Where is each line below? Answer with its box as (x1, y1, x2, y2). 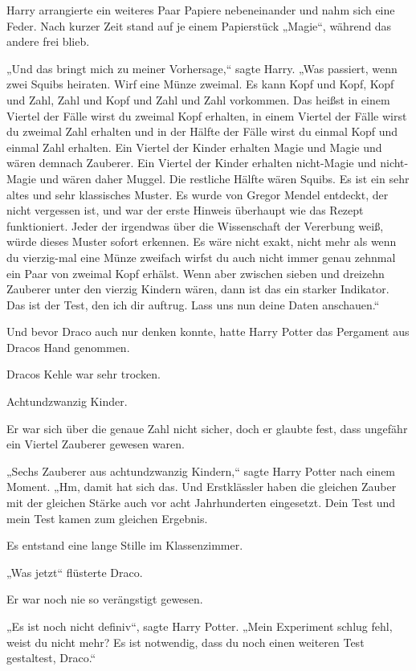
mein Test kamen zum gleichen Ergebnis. (6, 509, 208, 526)
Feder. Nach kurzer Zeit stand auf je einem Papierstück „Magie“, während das (6, 17, 392, 34)
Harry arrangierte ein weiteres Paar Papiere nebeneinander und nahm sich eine (6, 2, 395, 18)
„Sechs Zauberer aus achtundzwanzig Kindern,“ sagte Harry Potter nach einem (6, 462, 396, 479)
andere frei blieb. (6, 33, 90, 50)
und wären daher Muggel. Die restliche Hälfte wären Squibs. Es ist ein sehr (39, 170, 410, 186)
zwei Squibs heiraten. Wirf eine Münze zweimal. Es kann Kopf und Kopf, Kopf (6, 76, 394, 92)
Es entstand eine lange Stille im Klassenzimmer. (6, 537, 243, 554)
